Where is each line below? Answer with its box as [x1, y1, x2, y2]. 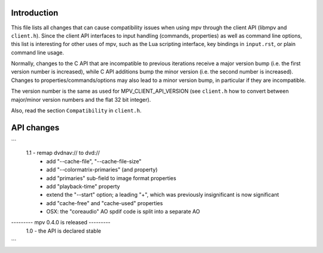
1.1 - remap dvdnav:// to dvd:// [26, 150, 100, 157]
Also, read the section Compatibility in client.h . [11, 107, 142, 114]
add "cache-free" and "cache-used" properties [46, 199, 163, 206]
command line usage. [11, 48, 65, 56]
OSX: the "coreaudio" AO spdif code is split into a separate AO [46, 208, 200, 215]
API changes [11, 123, 60, 133]
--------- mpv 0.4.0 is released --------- [11, 219, 111, 226]
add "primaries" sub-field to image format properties [46, 174, 176, 182]
